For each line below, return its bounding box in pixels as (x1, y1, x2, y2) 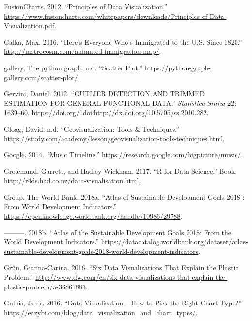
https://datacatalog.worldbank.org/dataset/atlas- (101, 237, 248, 247)
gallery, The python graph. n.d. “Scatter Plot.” (4, 62, 142, 72)
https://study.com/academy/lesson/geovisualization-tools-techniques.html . (4, 133, 225, 143)
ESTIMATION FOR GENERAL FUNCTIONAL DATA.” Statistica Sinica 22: (4, 98, 236, 108)
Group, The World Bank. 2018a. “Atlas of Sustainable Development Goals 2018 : (4, 191, 245, 202)
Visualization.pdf (4, 20, 54, 31)
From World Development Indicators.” (4, 201, 117, 211)
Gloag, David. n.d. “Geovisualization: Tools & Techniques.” (4, 123, 179, 134)
